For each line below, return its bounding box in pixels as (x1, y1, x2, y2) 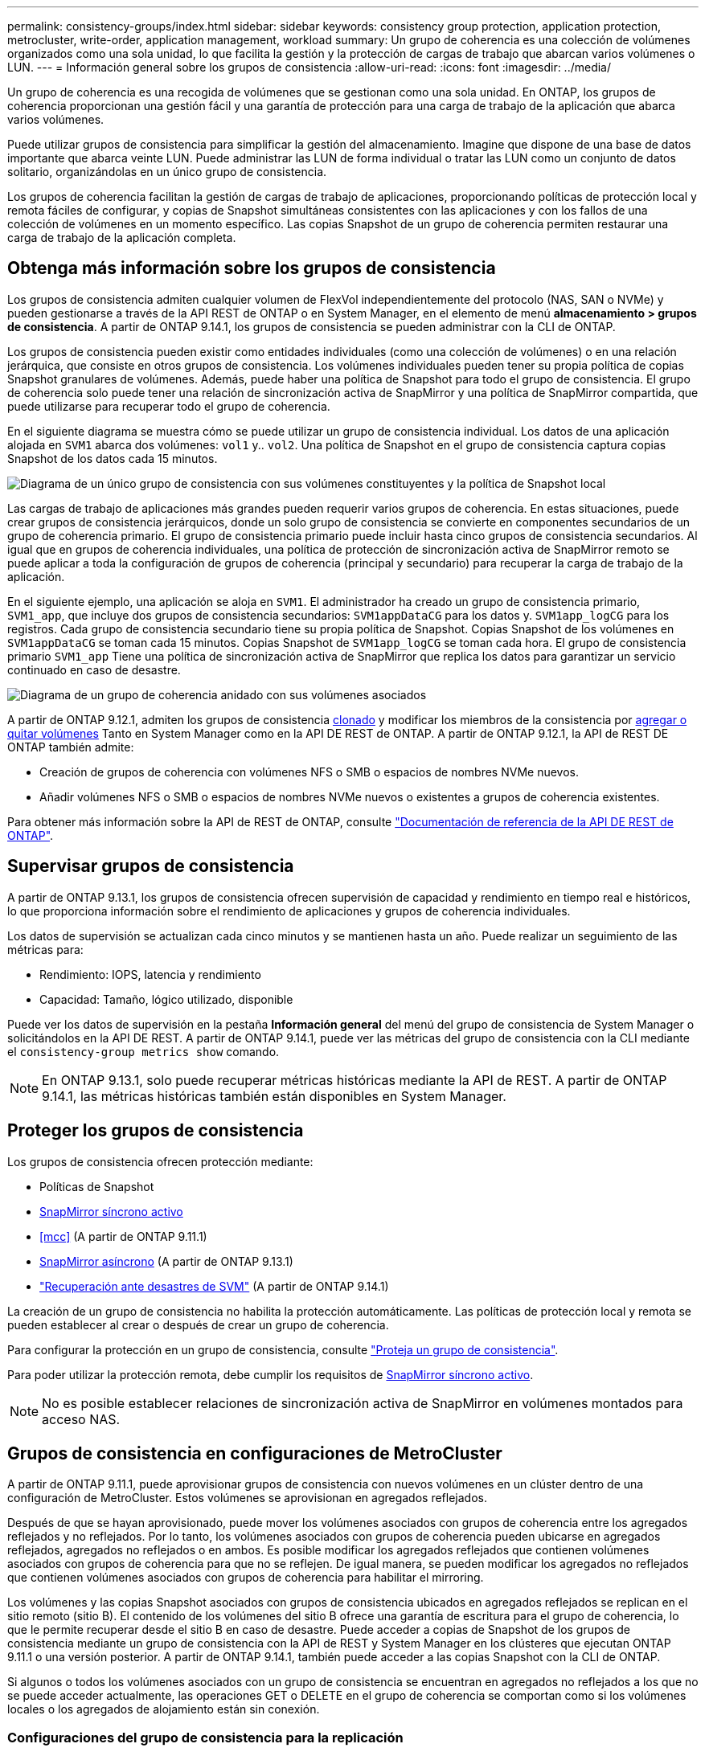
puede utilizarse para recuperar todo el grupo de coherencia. (7, 399, 330, 413)
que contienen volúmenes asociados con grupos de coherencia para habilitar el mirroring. (7, 1570, 484, 1585)
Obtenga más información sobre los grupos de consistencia (7, 258, 496, 279)
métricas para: (7, 942, 84, 956)
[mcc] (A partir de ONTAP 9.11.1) (39, 1229, 207, 1243)
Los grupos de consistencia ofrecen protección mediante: (7, 1154, 314, 1169)
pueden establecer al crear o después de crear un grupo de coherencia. (7, 1317, 389, 1332)
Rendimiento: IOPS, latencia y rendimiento (39, 967, 261, 981)
